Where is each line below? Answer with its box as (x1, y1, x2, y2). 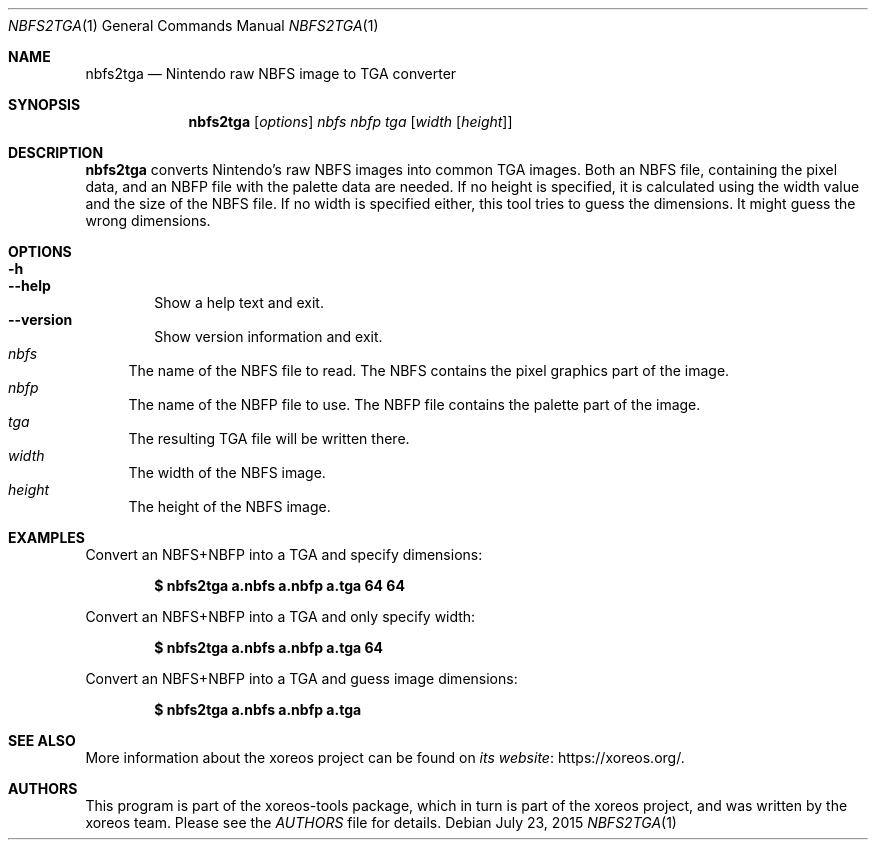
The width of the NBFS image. (128, 464, 326, 481)
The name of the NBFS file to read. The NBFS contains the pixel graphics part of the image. (128, 362, 730, 379)
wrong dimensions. (85, 212, 211, 229)
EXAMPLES (8, 529, 85, 546)
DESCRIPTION (8, 144, 104, 161)
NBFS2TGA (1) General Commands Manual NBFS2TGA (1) (8, 17, 379, 34)
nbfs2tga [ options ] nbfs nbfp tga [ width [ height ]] (188, 113, 513, 130)
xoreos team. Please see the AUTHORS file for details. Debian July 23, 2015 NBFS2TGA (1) (85, 814, 677, 831)
